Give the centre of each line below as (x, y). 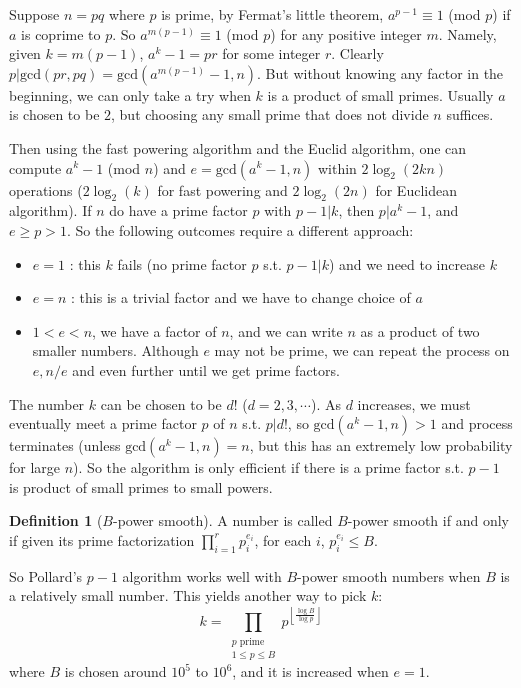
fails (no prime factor (182, 263)
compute (35, 167)
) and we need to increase (406, 263)
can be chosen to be (161, 403)
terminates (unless (65, 445)
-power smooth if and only (428, 520)
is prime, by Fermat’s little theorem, (272, 14)
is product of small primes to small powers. (141, 486)
